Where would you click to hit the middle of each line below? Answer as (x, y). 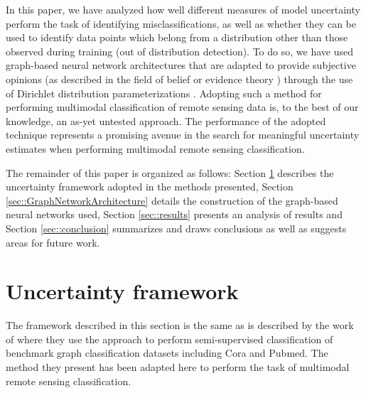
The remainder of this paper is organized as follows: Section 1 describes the (170, 172)
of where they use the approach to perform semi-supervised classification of (169, 339)
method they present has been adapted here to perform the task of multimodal (178, 367)
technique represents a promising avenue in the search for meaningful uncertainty (183, 135)
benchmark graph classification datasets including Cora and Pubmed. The (167, 353)
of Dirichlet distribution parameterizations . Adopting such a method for (164, 93)
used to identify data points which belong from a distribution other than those (177, 37)
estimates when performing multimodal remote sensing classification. (155, 148)
